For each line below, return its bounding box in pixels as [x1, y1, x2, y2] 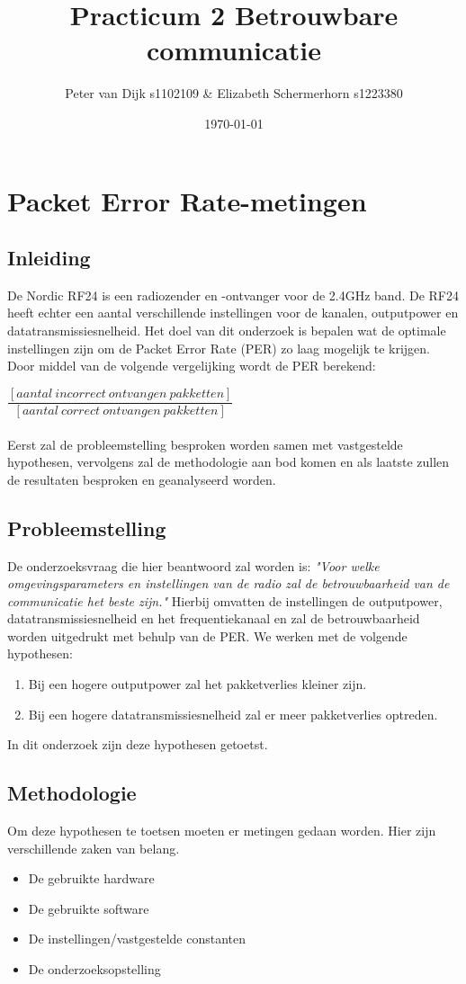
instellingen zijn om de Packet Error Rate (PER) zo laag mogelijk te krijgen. [7, 338, 431, 357]
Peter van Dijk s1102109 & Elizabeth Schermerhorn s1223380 [65, 84, 403, 103]
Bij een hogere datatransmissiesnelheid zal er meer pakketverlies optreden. [28, 704, 438, 723]
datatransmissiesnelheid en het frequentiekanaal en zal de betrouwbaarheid [7, 609, 420, 628]
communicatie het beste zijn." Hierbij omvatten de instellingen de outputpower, [7, 591, 443, 610]
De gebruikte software [28, 899, 149, 917]
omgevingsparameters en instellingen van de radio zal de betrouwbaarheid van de [7, 574, 450, 593]
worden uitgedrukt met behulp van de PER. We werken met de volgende [7, 626, 408, 645]
